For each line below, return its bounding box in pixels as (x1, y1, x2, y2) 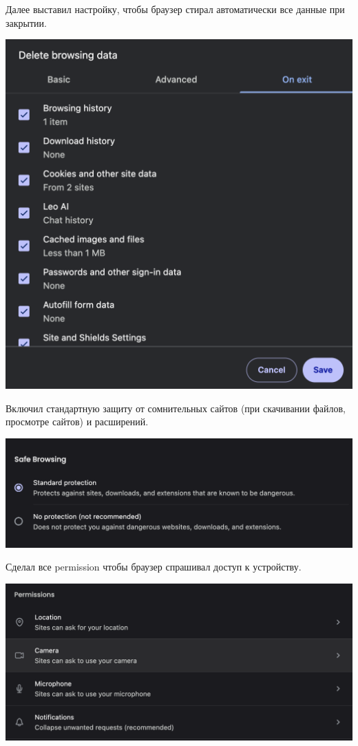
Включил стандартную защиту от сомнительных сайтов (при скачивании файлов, (6, 401, 346, 415)
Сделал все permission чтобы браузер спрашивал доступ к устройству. (6, 559, 302, 574)
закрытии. (6, 15, 47, 30)
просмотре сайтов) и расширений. (6, 414, 149, 429)
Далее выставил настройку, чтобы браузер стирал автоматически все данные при (6, 2, 345, 16)
